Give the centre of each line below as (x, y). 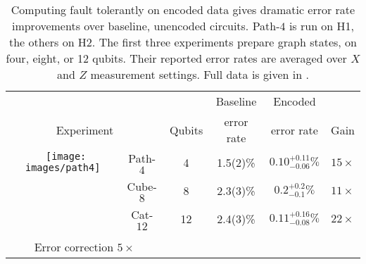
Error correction (74, 247)
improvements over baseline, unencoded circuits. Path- (146, 26)
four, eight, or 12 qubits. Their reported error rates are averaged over (176, 58)
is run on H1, (322, 26)
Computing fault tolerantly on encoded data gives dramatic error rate (183, 10)
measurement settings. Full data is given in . (200, 74)
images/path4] (63, 168)
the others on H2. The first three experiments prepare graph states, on (183, 42)
